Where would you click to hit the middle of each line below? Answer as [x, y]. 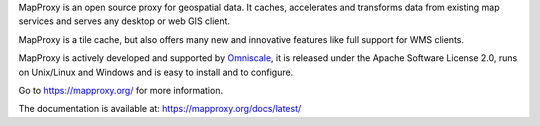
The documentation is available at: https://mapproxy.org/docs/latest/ [160, 109]
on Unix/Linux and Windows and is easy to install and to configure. [156, 72]
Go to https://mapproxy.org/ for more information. [121, 90]
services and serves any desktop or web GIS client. [124, 21]
